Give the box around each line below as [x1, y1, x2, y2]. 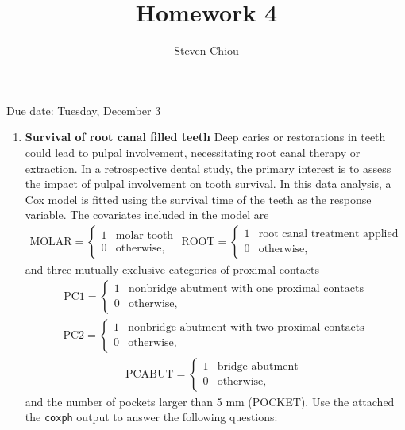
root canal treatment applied [258, 228, 399, 240]
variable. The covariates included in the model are [25, 206, 269, 223]
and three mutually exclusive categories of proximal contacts [25, 260, 319, 277]
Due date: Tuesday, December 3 [6, 102, 161, 118]
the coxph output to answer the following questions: [25, 409, 278, 425]
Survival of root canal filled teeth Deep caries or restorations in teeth [25, 129, 386, 145]
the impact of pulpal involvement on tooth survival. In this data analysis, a [25, 175, 391, 192]
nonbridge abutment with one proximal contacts [128, 283, 364, 294]
